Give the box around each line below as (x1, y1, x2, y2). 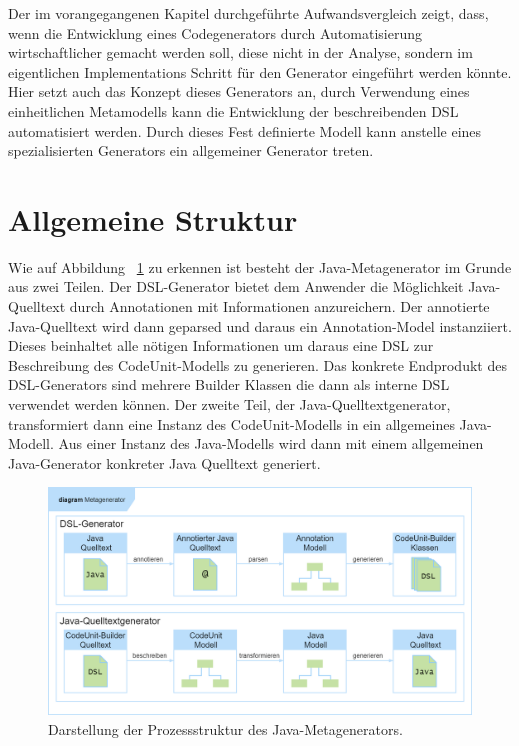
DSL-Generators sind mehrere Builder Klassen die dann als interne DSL (8, 374, 450, 395)
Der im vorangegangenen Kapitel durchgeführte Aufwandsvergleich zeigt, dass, (8, 3, 489, 23)
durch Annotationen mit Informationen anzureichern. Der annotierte (69, 296, 490, 317)
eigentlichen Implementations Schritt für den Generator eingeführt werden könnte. (8, 61, 512, 82)
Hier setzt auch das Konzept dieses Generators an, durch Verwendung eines (8, 81, 470, 102)
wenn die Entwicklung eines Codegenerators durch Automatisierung (8, 22, 422, 43)
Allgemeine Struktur (8, 198, 298, 239)
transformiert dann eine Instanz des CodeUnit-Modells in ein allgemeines (8, 413, 455, 434)
